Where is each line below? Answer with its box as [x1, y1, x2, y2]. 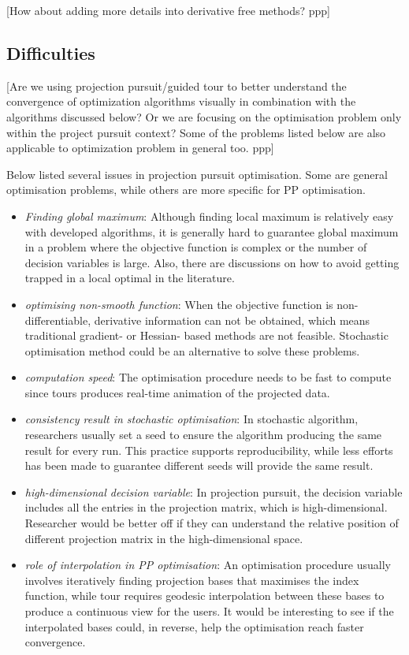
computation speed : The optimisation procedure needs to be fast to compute [24, 369, 392, 385]
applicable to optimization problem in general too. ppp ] [6, 140, 274, 156]
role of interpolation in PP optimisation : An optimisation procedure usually [24, 556, 391, 573]
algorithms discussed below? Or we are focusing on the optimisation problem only [6, 108, 402, 125]
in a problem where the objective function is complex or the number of [24, 239, 367, 255]
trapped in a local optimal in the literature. [24, 270, 235, 286]
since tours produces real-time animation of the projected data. [24, 384, 330, 400]
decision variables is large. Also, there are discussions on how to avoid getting [24, 254, 400, 270]
